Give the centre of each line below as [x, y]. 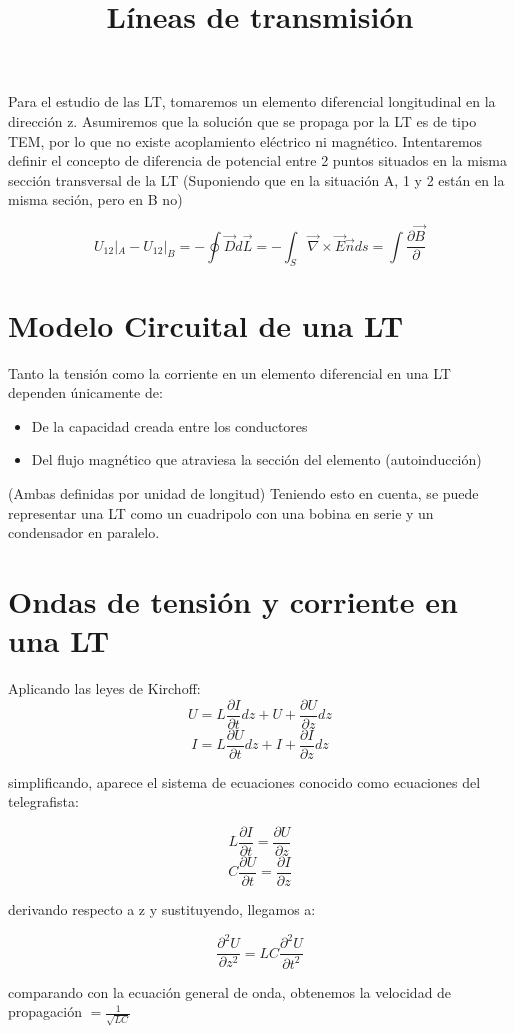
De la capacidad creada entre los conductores [169, 425]
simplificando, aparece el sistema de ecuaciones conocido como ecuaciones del [244, 781]
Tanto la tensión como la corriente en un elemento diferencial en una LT [229, 372]
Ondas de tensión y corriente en [233, 600]
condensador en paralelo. [84, 532]
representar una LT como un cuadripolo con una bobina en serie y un [221, 512]
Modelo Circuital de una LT [206, 324]
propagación [45, 1011]
